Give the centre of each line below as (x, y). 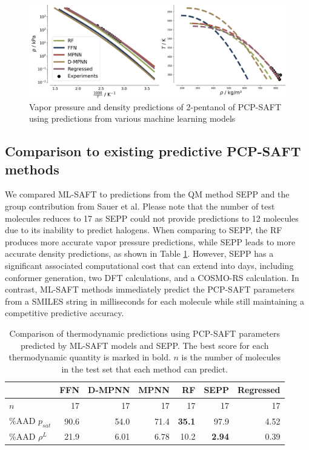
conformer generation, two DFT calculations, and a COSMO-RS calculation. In (152, 277)
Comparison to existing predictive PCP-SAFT (153, 151)
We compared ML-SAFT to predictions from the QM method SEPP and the (147, 194)
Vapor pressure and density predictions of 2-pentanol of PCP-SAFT (155, 106)
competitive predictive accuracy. (65, 313)
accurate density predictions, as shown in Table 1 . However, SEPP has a (139, 253)
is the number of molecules (231, 357)
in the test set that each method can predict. (145, 369)
